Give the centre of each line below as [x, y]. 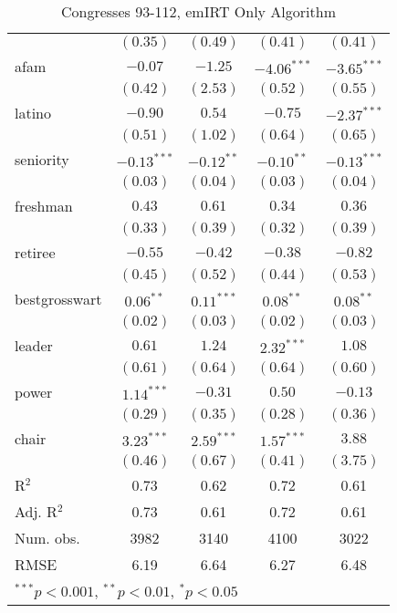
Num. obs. [47, 538]
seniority [42, 159]
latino [33, 113]
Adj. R [36, 511]
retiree [35, 252]
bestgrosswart [58, 299]
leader [34, 345]
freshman [44, 206]
